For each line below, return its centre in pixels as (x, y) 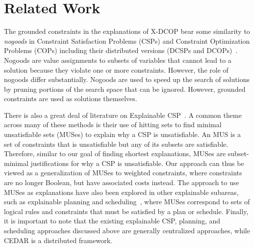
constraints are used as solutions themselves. (71, 98)
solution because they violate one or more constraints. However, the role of (116, 69)
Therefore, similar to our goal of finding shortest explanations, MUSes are (115, 153)
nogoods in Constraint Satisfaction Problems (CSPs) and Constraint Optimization (127, 41)
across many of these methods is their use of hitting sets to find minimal (113, 124)
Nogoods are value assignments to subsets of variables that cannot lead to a (118, 60)
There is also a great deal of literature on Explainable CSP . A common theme (123, 115)
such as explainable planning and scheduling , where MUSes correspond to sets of (127, 202)
